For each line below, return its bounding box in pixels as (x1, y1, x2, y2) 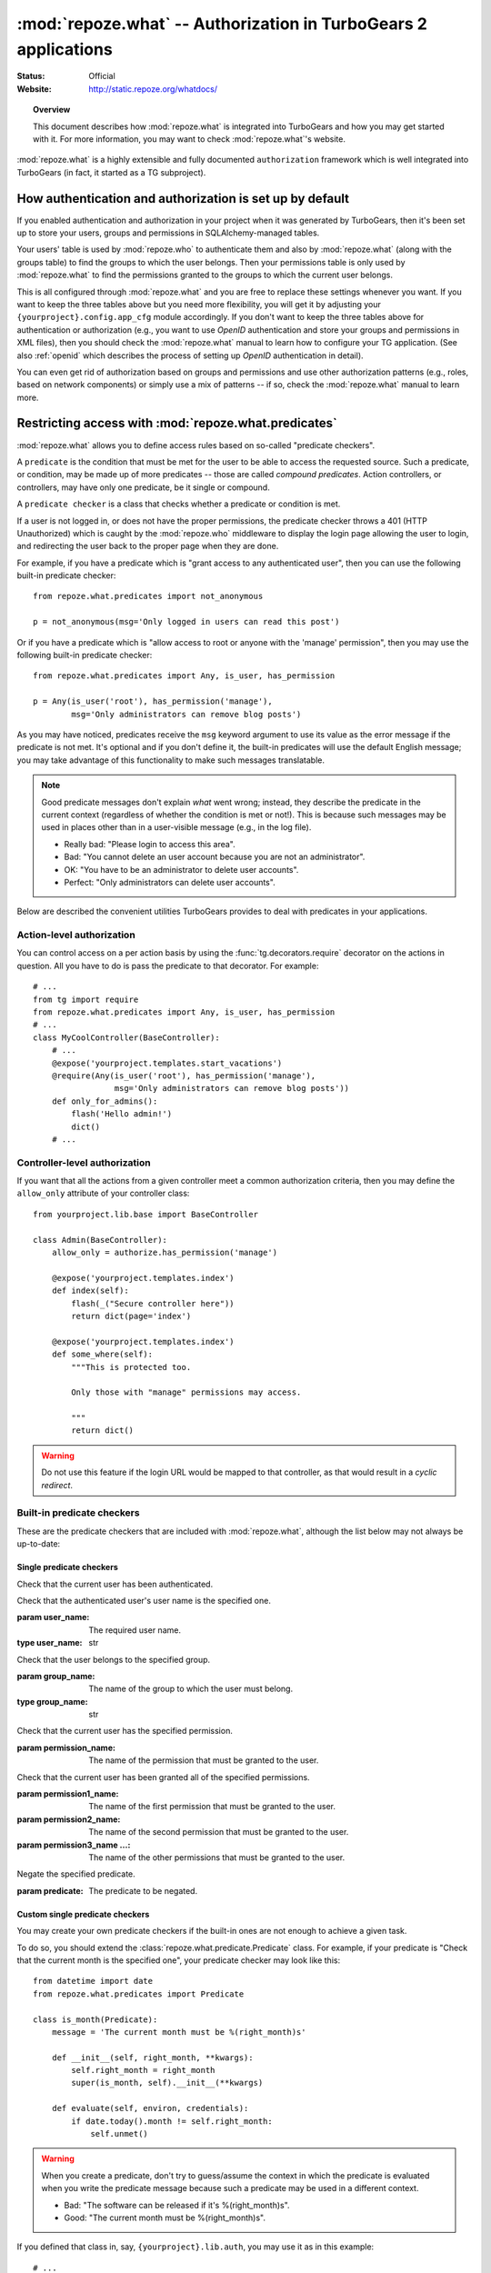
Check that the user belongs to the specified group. (16, 1654, 211, 1665)
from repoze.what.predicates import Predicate (33, 1988, 245, 1999)
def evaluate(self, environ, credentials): (51, 2103, 249, 2114)
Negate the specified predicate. (16, 1868, 135, 1879)
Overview (33, 105, 71, 115)
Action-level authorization (16, 928, 135, 941)
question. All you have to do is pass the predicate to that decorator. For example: (16, 960, 319, 971)
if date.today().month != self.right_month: (71, 2116, 273, 2127)
